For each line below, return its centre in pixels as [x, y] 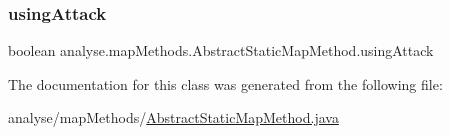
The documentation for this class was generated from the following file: [225, 83]
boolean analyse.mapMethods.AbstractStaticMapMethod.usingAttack [221, 50]
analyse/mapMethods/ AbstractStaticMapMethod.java [173, 117]
